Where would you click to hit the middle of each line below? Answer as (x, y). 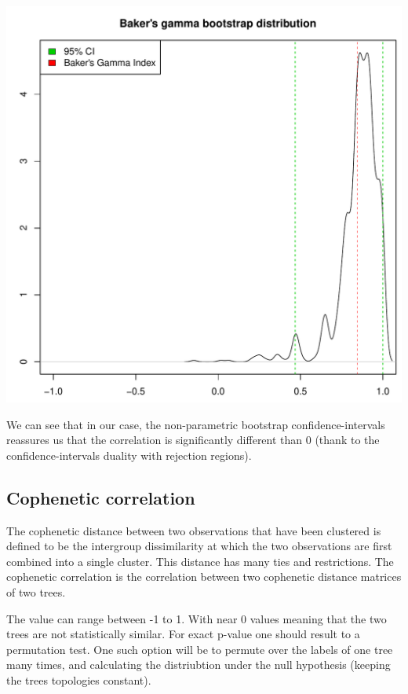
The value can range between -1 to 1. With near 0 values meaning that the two (197, 618)
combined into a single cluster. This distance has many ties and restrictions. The (200, 561)
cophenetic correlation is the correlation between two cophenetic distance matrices (204, 576)
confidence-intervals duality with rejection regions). (129, 455)
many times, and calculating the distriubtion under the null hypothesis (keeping (199, 665)
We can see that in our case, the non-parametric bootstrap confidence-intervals (196, 424)
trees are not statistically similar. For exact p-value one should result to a (183, 634)
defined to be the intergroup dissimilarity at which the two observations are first (199, 546)
